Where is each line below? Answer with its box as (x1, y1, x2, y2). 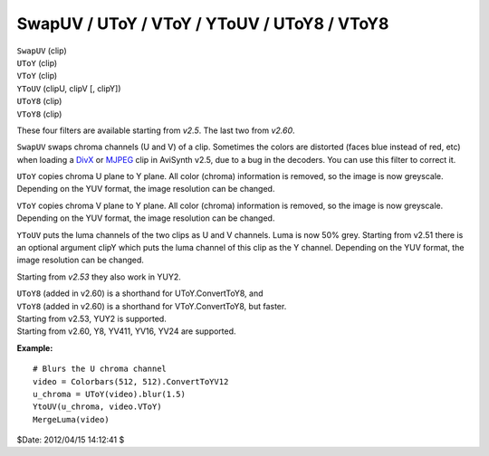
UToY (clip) (16, 57, 58, 68)
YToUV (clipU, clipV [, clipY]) (16, 82, 121, 94)
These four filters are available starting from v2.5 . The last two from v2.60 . (16, 125, 295, 136)
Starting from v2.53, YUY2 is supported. (16, 313, 167, 324)
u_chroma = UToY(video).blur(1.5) (33, 389, 186, 399)
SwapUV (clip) (16, 45, 67, 56)
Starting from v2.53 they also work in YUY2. (16, 271, 181, 282)
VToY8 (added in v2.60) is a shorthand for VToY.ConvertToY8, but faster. (16, 300, 287, 311)
